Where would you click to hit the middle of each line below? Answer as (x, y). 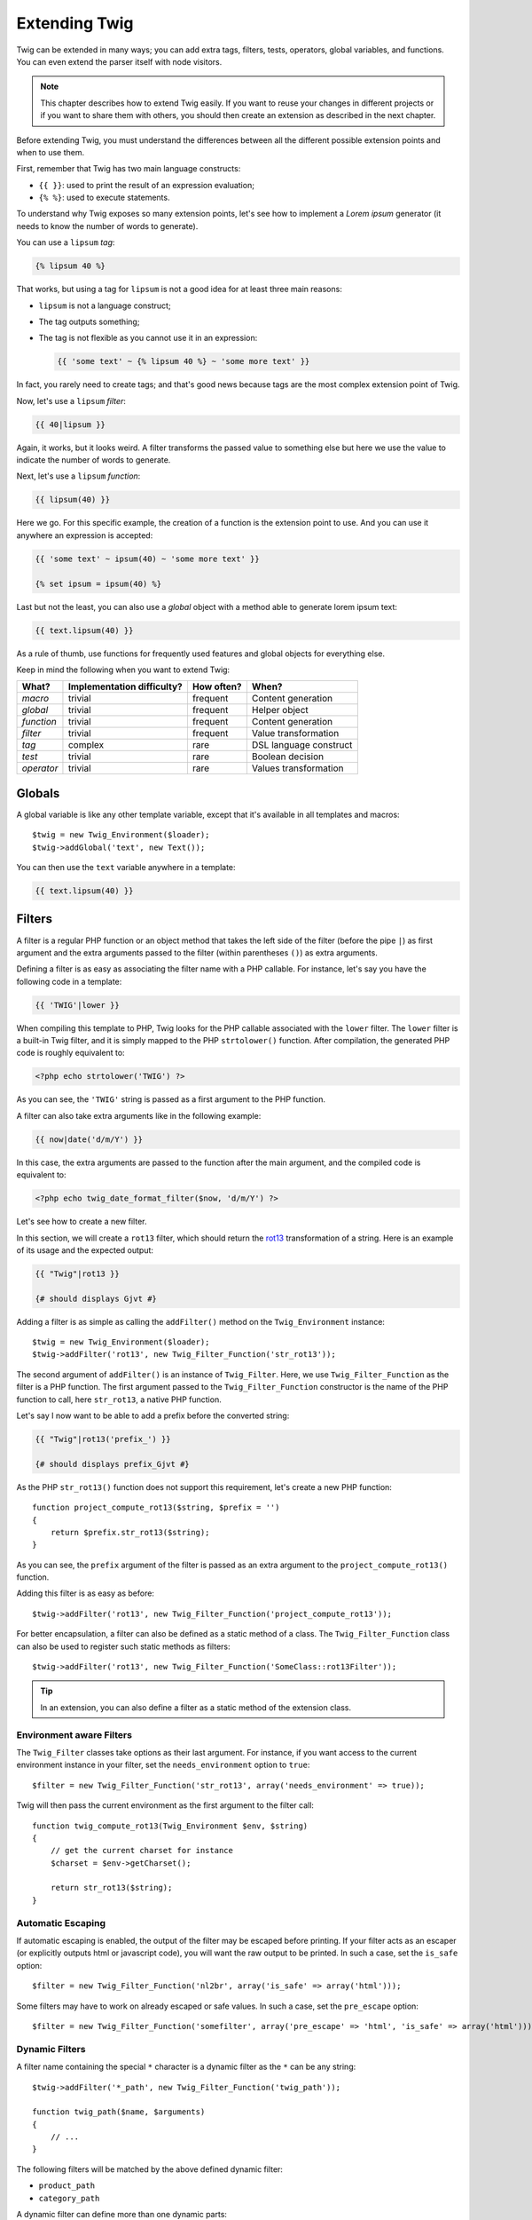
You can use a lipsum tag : (66, 242)
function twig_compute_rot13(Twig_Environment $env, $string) (170, 1826)
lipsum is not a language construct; (105, 305)
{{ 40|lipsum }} (70, 424)
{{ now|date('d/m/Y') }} (89, 1139)
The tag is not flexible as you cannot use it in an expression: (148, 338)
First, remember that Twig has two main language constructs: (129, 169)
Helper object (280, 710)
